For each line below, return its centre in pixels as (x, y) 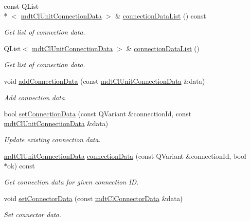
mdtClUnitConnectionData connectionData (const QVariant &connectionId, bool (125, 156)
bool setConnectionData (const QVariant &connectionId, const (98, 114)
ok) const (21, 165)
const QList (21, 6)
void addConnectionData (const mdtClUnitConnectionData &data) (105, 81)
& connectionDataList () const (161, 15)
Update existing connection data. (52, 139)
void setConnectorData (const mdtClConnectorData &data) (93, 198)
